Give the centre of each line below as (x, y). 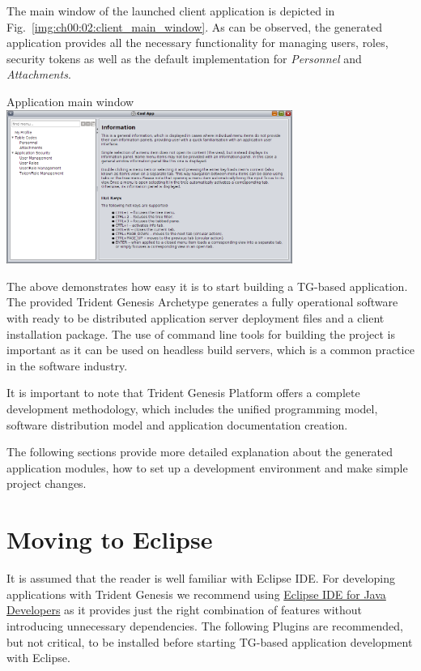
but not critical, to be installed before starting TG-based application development (210, 641)
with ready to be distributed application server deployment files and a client (196, 318)
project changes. (47, 483)
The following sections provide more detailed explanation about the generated (200, 452)
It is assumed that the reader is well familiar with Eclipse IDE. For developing (201, 578)
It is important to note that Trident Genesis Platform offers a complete (183, 393)
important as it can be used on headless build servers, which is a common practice (210, 350)
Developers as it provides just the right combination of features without (185, 610)
